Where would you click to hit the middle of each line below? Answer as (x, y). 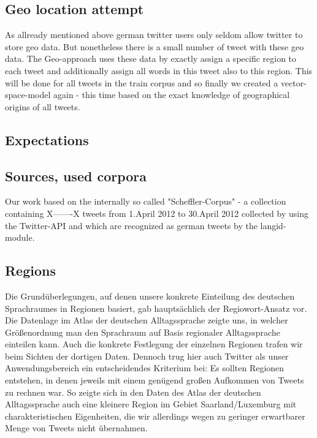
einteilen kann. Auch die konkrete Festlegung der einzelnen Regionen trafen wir (154, 344)
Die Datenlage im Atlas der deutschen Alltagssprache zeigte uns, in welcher (147, 320)
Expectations (47, 139)
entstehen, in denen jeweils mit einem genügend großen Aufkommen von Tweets (155, 380)
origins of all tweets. (43, 106)
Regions (30, 270)
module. (20, 237)
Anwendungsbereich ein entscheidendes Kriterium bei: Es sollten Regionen (145, 368)
